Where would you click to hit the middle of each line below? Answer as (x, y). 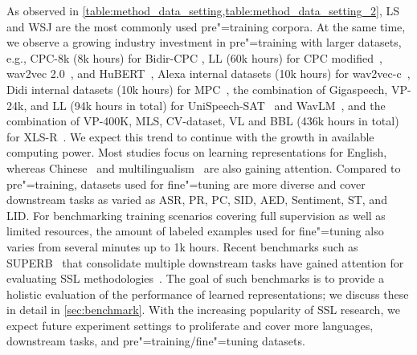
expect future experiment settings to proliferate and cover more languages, (190, 325)
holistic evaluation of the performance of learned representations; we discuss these (208, 294)
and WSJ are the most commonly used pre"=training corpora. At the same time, (206, 26)
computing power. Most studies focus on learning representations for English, (197, 152)
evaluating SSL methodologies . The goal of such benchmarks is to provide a (195, 278)
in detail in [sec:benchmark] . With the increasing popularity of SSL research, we (203, 310)
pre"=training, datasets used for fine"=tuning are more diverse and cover (186, 184)
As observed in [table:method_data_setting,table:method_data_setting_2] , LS (203, 10)
